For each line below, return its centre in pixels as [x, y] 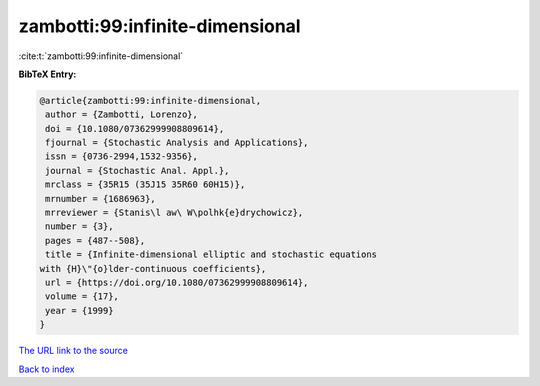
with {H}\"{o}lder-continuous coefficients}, [153, 268]
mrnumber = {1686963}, [101, 198]
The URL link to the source [73, 351]
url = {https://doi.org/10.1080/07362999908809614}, [177, 282]
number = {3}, [79, 226]
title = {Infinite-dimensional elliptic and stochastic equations [211, 254]
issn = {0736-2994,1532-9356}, [122, 156]
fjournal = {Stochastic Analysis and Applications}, [177, 143]
